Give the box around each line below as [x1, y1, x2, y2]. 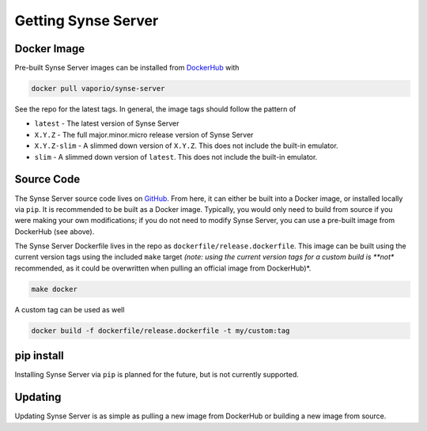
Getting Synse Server [14, 12, 159, 29]
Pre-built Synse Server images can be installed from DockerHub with [14, 63, 240, 73]
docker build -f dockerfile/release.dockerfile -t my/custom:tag [31, 326, 290, 335]
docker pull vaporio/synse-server [31, 84, 165, 93]
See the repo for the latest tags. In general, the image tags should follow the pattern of [14, 104, 297, 114]
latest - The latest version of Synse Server [34, 119, 179, 128]
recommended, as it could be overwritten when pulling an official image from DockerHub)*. [14, 263, 312, 273]
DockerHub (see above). [14, 226, 95, 236]
